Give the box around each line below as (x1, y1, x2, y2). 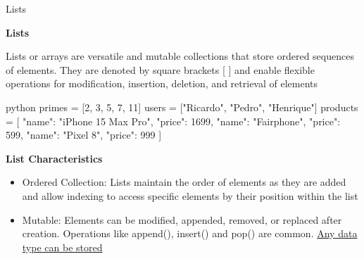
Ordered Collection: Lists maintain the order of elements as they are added (22, 175, 346, 189)
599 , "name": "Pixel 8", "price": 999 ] (6, 127, 162, 142)
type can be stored (22, 239, 103, 254)
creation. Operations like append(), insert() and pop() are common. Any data (22, 226, 358, 241)
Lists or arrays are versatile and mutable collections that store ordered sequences (6, 49, 354, 63)
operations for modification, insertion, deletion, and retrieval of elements (6, 76, 318, 91)
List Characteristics (6, 151, 103, 165)
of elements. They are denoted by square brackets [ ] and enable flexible (6, 62, 315, 77)
